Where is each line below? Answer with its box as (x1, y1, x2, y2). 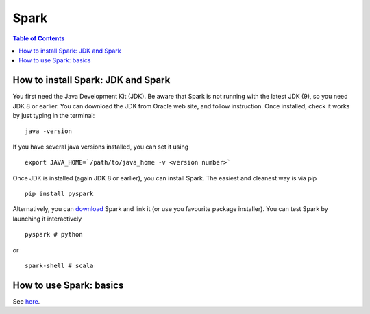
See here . (12, 297, 40, 305)
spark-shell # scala (25, 261, 94, 269)
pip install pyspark (25, 189, 94, 197)
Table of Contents (12, 34, 65, 43)
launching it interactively (12, 215, 82, 223)
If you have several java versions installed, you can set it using (12, 143, 189, 151)
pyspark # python (25, 230, 83, 239)
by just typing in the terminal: (12, 112, 95, 120)
